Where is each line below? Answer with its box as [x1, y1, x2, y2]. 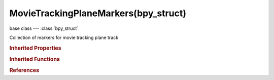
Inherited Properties [9, 45, 62, 52]
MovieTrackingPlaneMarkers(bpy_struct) [9, 8, 186, 19]
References [9, 67, 40, 74]
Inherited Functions [9, 56, 60, 63]
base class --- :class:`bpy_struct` [9, 25, 79, 31]
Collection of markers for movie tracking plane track [9, 34, 119, 41]
